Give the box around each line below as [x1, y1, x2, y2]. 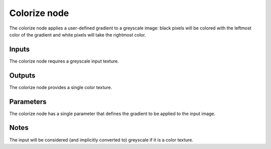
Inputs [9, 45, 30, 53]
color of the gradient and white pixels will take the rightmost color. [9, 31, 146, 37]
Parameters [9, 97, 47, 106]
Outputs [9, 71, 36, 79]
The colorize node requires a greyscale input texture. [9, 58, 119, 64]
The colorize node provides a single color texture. [9, 84, 112, 90]
